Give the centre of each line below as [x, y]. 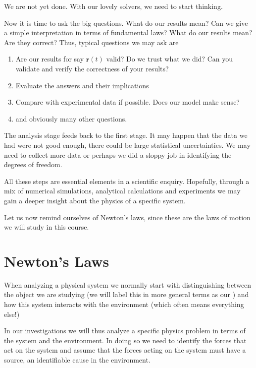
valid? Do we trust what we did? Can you [169, 59]
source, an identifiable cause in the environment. [77, 359]
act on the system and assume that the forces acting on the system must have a [125, 350]
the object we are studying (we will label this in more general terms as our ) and [127, 294]
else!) [12, 314]
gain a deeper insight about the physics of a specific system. [95, 200]
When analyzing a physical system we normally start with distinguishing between [128, 284]
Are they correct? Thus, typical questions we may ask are [91, 42]
